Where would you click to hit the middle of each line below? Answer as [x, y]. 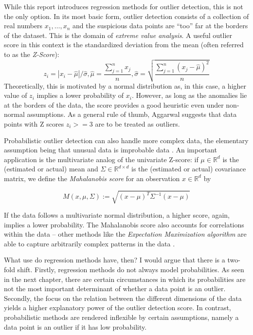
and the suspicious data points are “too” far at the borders [160, 26]
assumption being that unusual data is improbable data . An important [110, 150]
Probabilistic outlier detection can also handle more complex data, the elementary [126, 140]
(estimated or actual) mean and [51, 169]
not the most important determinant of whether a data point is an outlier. [115, 288]
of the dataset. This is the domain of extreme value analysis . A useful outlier [118, 35]
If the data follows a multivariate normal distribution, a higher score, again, [117, 215]
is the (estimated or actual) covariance [189, 169]
